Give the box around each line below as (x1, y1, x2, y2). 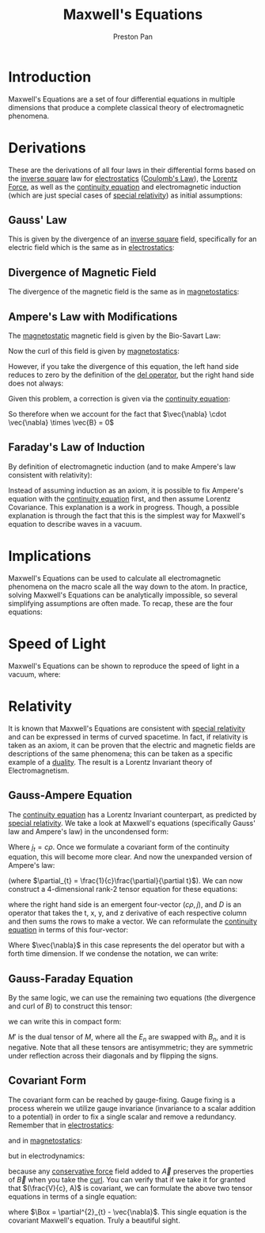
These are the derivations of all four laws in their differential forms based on (8, 165, 256, 175)
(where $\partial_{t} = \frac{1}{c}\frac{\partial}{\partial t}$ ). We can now (8, 876, 243, 885)
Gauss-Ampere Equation (8, 789, 133, 802)
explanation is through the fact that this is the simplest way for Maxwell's (8, 510, 246, 520)
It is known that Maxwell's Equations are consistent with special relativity (8, 724, 246, 733)
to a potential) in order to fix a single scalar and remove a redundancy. (8, 1112, 237, 1121)
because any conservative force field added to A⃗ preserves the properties (8, 1166, 255, 1176)
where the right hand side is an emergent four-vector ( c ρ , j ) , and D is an (8, 900, 241, 909)
